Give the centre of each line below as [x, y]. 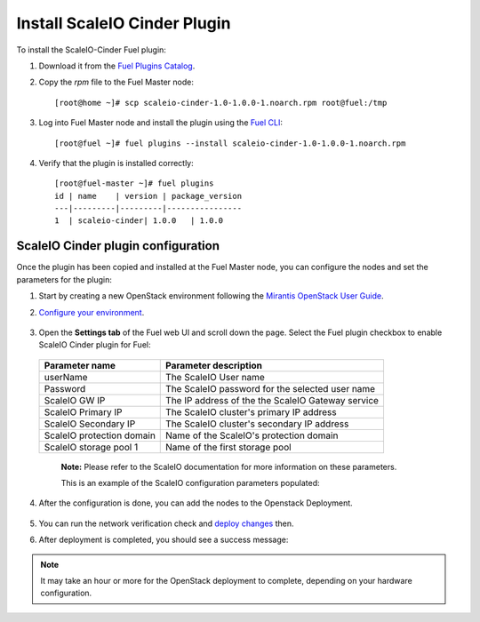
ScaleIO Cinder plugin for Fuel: [95, 345]
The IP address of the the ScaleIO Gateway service [272, 400]
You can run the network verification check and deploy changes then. [166, 523]
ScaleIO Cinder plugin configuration [118, 246]
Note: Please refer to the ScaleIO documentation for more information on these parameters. [229, 466]
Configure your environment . [92, 312]
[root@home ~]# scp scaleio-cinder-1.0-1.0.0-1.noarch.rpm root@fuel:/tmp [221, 103]
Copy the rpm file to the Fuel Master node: [116, 82]
